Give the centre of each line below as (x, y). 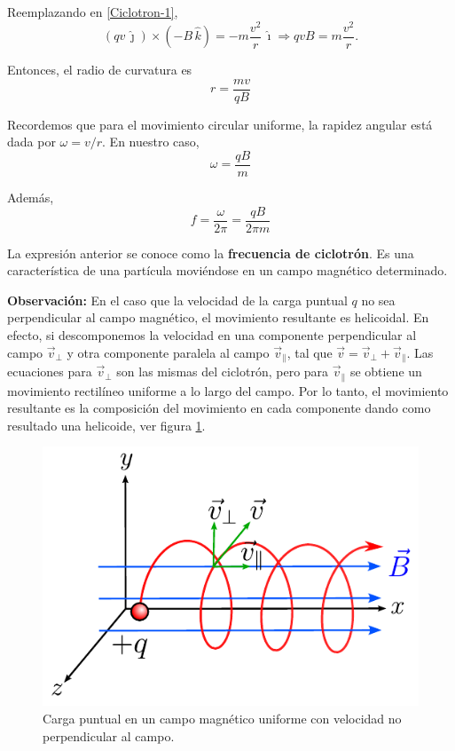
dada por (31, 142)
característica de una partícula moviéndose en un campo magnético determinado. (227, 270)
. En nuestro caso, (151, 142)
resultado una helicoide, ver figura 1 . (106, 425)
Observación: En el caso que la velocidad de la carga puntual (177, 300)
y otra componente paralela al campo (168, 352)
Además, (31, 198)
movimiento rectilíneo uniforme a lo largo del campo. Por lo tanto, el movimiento (228, 390)
